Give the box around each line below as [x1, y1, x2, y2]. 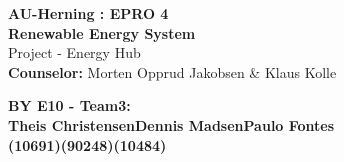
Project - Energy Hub [8, 42, 141, 63]
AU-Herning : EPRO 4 [8, 3, 169, 23]
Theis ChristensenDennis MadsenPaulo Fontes [8, 114, 335, 135]
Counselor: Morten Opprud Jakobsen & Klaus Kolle [8, 61, 337, 82]
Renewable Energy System [8, 22, 196, 43]
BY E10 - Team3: [8, 95, 131, 116]
